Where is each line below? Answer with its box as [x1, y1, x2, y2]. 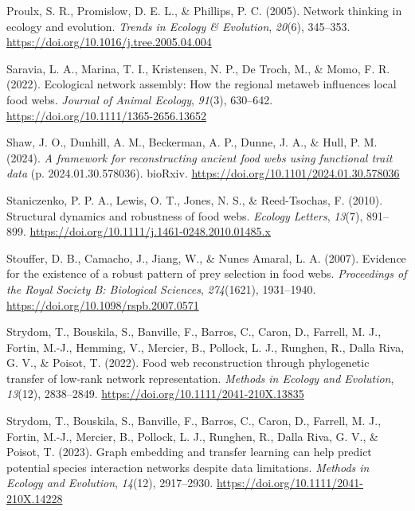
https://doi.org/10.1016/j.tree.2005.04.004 [6, 33, 212, 50]
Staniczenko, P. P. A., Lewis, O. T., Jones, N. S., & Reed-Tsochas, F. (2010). [6, 191, 383, 208]
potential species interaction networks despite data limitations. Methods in [6, 458, 370, 475]
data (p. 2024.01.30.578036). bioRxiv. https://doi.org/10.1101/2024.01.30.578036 [6, 165, 400, 181]
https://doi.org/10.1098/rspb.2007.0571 [6, 296, 199, 313]
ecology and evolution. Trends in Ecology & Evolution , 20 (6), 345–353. [6, 18, 350, 34]
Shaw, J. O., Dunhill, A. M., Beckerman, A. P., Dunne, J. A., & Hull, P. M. [6, 134, 378, 150]
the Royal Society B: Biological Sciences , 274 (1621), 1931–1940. [6, 280, 316, 297]
